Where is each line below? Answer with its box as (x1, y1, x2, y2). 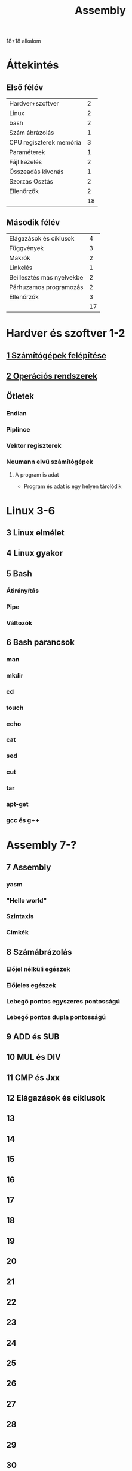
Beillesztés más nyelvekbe (9, 274, 84, 281)
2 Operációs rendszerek (6, 370, 97, 381)
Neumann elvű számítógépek (6, 457, 94, 466)
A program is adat (14, 471, 59, 478)
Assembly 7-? (6, 838, 77, 852)
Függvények (9, 244, 44, 252)
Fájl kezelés (9, 158, 42, 166)
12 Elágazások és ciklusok (6, 1093, 106, 1103)
